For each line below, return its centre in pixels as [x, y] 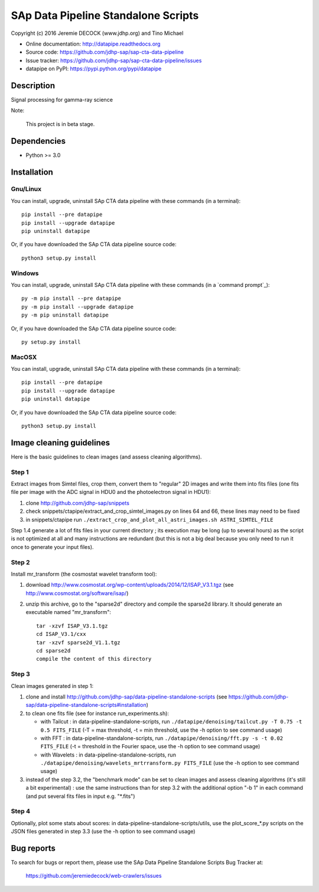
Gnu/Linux [26, 189]
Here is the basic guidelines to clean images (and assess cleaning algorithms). [106, 457]
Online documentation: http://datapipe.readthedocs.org [93, 44]
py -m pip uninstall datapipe [65, 315]
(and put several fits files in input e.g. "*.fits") [80, 796]
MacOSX [24, 357]
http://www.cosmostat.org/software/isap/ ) [77, 593]
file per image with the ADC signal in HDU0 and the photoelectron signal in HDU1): [111, 492]
